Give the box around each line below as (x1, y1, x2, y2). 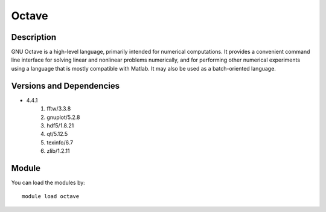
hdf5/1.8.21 (46, 121, 74, 129)
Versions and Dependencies (11, 80, 120, 91)
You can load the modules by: (11, 179, 86, 186)
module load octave (22, 193, 80, 200)
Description (11, 32, 57, 42)
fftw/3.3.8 (46, 105, 71, 112)
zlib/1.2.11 (46, 147, 70, 155)
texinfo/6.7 (46, 139, 74, 146)
